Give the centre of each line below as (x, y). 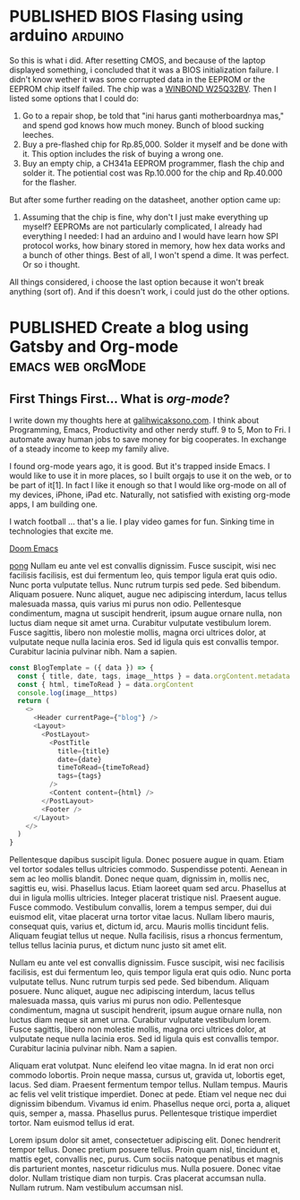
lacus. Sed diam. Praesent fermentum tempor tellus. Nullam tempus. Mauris (149, 1084)
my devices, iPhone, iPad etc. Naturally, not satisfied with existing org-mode (150, 494)
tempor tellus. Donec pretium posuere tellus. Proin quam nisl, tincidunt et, (145, 1150)
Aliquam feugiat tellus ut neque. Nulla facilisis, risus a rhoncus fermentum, (146, 936)
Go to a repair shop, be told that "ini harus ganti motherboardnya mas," (153, 116)
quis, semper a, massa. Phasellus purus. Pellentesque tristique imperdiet (143, 1113)
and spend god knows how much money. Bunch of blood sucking (143, 125)
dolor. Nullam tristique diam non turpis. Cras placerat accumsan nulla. (138, 1179)
